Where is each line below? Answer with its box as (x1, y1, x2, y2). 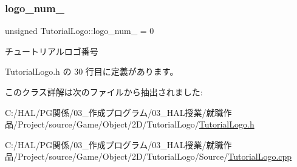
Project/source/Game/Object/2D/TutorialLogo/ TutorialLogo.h (17, 118, 254, 131)
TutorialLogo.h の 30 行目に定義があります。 (5, 65, 179, 78)
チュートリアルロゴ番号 (5, 44, 98, 57)
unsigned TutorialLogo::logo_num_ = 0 (5, 24, 154, 37)
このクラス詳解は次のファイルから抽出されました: (5, 86, 203, 98)
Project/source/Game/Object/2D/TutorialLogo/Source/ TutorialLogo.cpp (17, 150, 292, 163)
